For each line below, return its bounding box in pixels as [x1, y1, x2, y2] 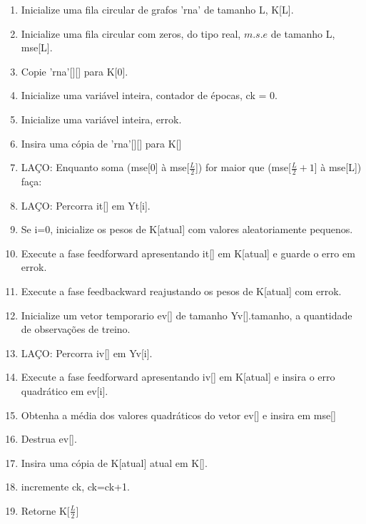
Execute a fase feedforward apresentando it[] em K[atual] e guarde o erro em [21, 245, 355, 260]
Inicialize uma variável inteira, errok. [21, 111, 182, 126]
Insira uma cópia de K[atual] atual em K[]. [21, 455, 208, 470]
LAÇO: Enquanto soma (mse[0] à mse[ [21, 160, 190, 175]
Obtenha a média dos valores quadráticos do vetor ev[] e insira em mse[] [21, 407, 336, 422]
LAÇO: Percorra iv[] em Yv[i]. [21, 345, 153, 360]
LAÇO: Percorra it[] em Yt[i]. [21, 197, 151, 212]
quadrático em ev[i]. [21, 383, 108, 398]
